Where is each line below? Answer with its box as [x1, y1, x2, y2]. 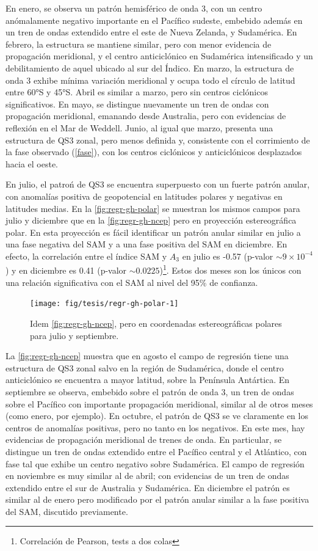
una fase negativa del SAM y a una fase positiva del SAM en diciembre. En [5, 238, 287, 250]
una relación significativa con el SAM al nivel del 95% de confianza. [5, 275, 258, 288]
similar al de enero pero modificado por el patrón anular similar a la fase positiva [5, 493, 309, 506]
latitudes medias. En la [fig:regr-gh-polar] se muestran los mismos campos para [5, 202, 300, 214]
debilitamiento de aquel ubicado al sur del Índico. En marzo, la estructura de [5, 61, 294, 74]
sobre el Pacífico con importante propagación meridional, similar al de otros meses [5, 397, 313, 410]
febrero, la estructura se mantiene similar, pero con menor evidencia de [5, 37, 272, 50]
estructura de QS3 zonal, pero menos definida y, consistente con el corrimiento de [5, 133, 310, 146]
